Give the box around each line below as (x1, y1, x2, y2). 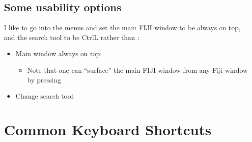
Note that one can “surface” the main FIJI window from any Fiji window (27, 64, 248, 75)
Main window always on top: (15, 48, 102, 59)
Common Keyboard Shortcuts (4, 119, 212, 139)
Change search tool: (15, 91, 75, 101)
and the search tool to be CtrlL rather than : (4, 32, 140, 42)
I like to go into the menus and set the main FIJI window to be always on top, (4, 22, 241, 33)
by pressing (27, 74, 61, 84)
